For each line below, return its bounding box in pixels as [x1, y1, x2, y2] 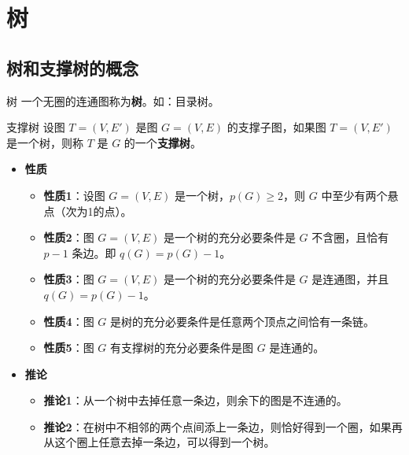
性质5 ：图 [43, 339, 94, 356]
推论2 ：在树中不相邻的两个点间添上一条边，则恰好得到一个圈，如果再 [43, 418, 403, 435]
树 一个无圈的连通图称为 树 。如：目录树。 [6, 92, 219, 109]
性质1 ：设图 [43, 187, 105, 203]
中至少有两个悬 [321, 187, 399, 203]
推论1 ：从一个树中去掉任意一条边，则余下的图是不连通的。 [43, 392, 348, 409]
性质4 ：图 [43, 313, 94, 329]
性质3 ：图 [43, 271, 94, 287]
